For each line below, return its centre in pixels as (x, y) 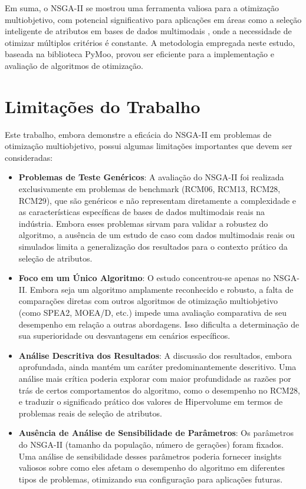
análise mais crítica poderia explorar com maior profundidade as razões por (155, 378)
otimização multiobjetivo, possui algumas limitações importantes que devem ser (149, 146)
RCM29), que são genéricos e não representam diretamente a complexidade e (157, 200)
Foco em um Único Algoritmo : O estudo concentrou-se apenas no (144, 278)
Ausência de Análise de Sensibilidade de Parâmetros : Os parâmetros (156, 433)
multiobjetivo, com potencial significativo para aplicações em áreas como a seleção (153, 19)
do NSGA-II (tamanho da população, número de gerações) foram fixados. (151, 444)
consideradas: (29, 157)
